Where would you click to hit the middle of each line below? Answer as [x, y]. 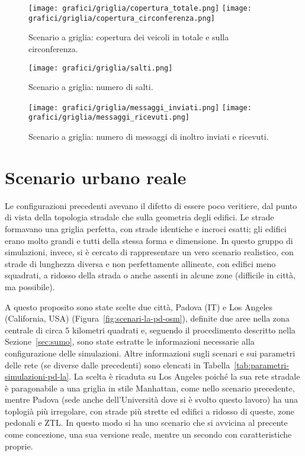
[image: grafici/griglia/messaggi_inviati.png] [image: [140, 107]
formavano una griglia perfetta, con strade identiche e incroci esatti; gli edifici [146, 228]
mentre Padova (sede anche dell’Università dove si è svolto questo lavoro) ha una [151, 399]
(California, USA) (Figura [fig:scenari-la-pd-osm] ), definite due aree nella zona [147, 318]
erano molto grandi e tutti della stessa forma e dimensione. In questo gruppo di [149, 240]
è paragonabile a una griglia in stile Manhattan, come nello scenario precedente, [150, 388]
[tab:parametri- [261, 365]
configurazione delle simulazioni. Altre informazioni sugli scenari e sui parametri [150, 353]
